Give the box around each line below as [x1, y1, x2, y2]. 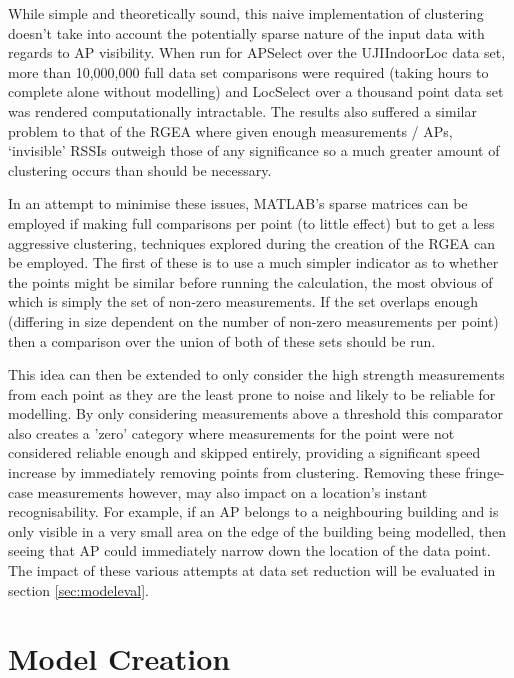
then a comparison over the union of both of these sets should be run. [8, 330, 436, 351]
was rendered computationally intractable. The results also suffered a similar [8, 100, 477, 121]
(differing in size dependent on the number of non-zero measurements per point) [8, 310, 499, 331]
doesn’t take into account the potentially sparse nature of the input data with [8, 22, 485, 43]
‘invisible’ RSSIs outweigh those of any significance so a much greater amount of [8, 140, 500, 161]
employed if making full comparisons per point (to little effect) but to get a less [8, 212, 495, 233]
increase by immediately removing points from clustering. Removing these [8, 462, 461, 483]
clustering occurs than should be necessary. [8, 159, 272, 180]
